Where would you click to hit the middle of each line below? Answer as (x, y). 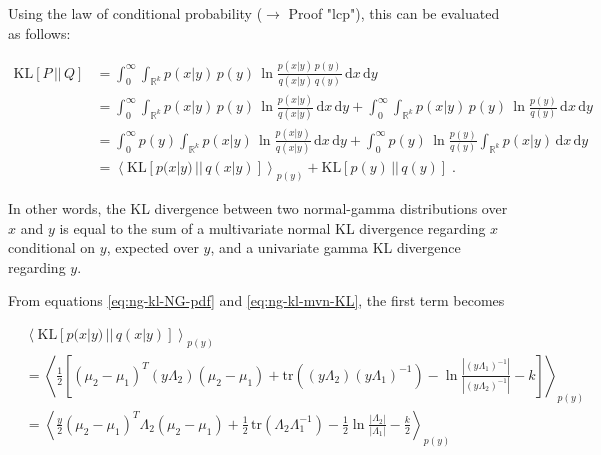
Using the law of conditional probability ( (135, 13)
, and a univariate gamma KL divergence (335, 247)
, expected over (152, 247)
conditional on (52, 247)
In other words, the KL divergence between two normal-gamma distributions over (258, 208)
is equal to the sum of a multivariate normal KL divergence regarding (272, 227)
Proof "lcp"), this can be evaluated (394, 13)
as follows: (39, 32)
